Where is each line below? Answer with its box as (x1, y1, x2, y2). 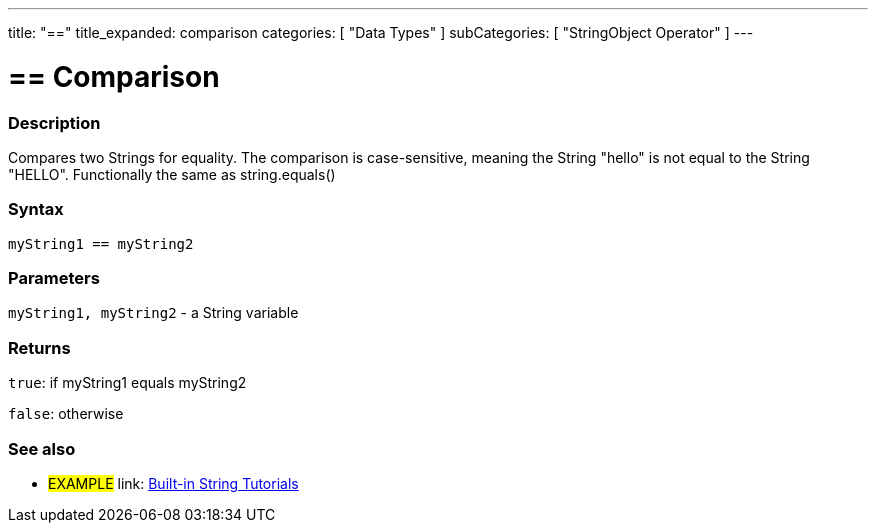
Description (8, 112, 101, 133)
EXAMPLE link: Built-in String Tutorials (48, 474, 299, 492)
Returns (8, 337, 71, 358)
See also (8, 438, 76, 459)
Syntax (8, 199, 64, 220)
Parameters (8, 268, 100, 288)
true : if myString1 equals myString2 (8, 374, 247, 392)
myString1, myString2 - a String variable (8, 304, 299, 322)
